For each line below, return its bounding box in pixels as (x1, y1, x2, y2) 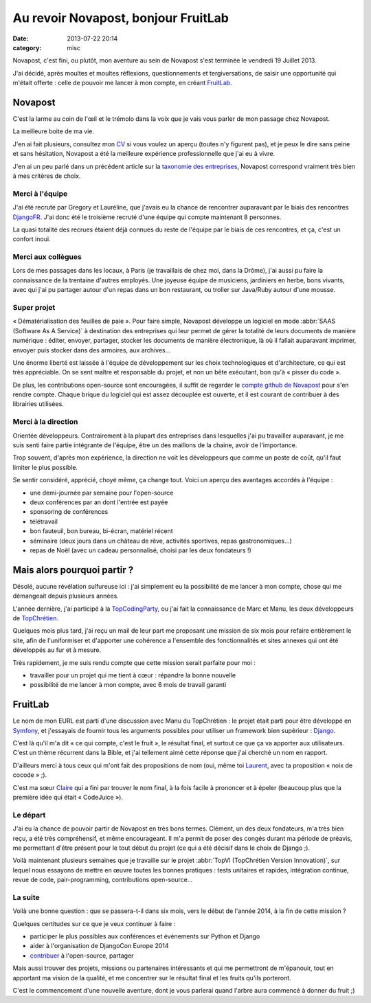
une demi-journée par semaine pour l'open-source (30, 488, 174, 497)
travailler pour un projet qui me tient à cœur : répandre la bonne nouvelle (30, 670, 236, 679)
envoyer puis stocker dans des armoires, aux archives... (12, 346, 171, 354)
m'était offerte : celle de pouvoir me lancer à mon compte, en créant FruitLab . (12, 79, 233, 87)
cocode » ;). (12, 771, 47, 779)
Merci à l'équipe (12, 189, 68, 199)
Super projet (12, 302, 56, 312)
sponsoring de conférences (30, 508, 109, 516)
